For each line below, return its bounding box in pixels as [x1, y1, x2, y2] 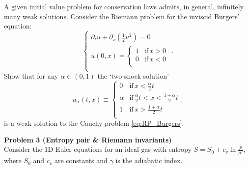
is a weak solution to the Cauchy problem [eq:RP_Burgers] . [4, 118, 184, 128]
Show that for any [4, 71, 58, 81]
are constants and [54, 155, 108, 166]
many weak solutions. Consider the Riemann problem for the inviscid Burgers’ [4, 11, 240, 21]
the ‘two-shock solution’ [97, 71, 169, 81]
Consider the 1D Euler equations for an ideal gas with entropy [4, 144, 192, 154]
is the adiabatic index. [115, 155, 183, 166]
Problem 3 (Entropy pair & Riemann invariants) [4, 134, 172, 144]
